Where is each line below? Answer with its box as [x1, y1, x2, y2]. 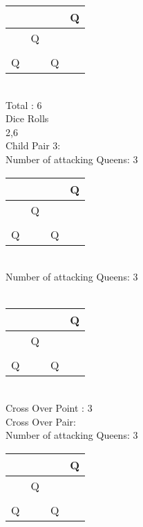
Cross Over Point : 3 [6, 400, 93, 415]
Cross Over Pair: [6, 414, 76, 428]
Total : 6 [6, 97, 42, 112]
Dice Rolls [6, 111, 49, 126]
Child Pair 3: [6, 138, 61, 153]
